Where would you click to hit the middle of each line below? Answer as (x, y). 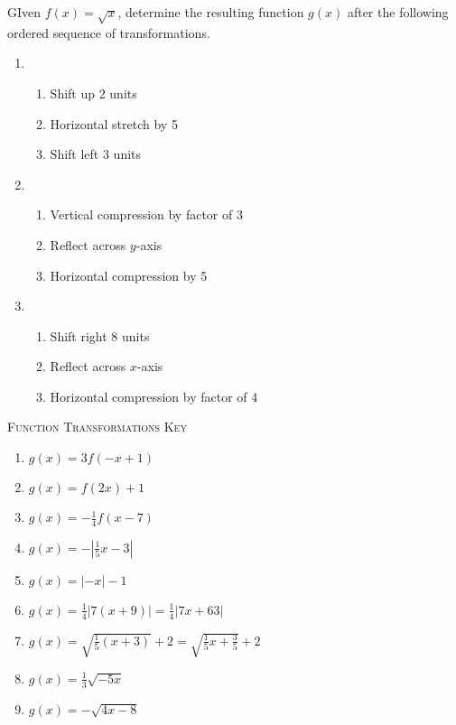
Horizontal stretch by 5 (114, 123)
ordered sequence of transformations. (109, 32)
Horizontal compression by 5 (129, 275)
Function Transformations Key (97, 427)
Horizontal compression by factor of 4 (154, 396)
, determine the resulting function (211, 12)
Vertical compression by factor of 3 (146, 214)
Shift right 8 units (100, 335)
